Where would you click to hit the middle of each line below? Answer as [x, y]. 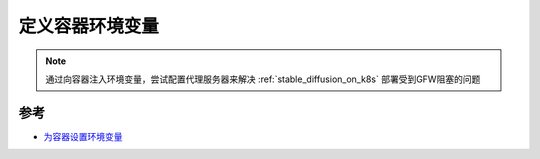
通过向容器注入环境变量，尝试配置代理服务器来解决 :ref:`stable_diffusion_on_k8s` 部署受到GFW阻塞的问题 [263, 79]
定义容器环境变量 [89, 26]
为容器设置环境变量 [83, 136]
